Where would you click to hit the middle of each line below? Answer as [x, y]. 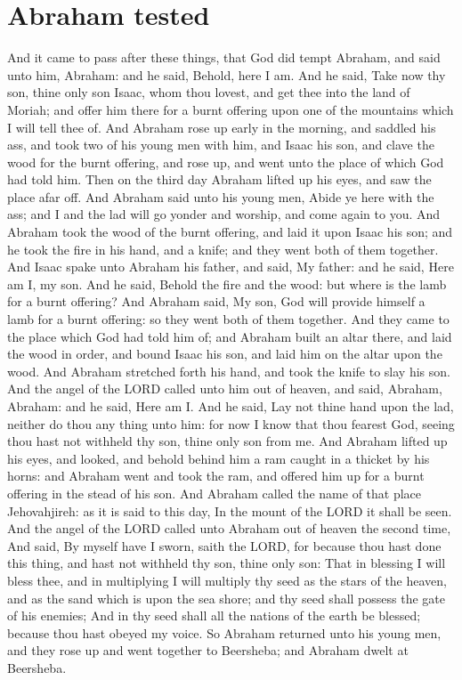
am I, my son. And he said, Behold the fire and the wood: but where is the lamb [227, 283]
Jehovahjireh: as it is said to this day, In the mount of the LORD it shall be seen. [230, 510]
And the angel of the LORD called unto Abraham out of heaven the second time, [229, 528]
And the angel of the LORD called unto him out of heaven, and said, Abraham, [225, 389]
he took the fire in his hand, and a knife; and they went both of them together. [223, 249]
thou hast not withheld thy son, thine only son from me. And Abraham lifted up [227, 441]
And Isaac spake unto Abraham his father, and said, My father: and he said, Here [231, 267]
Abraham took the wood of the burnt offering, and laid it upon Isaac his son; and [230, 232]
